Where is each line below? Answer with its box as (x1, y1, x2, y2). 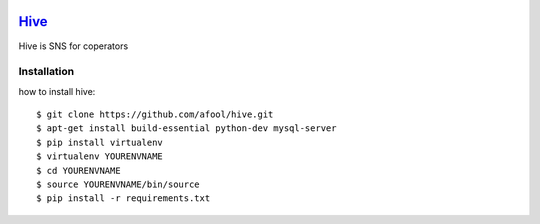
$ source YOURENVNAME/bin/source (36, 179, 200, 190)
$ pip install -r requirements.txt (36, 193, 211, 204)
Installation (18, 65, 75, 79)
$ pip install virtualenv (36, 136, 164, 148)
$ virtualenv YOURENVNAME (36, 151, 164, 162)
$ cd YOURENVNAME (36, 165, 121, 176)
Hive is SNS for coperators (18, 40, 129, 52)
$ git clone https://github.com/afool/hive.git (36, 109, 274, 120)
